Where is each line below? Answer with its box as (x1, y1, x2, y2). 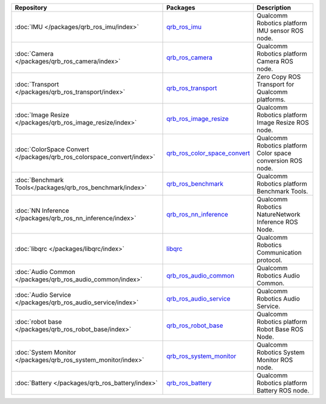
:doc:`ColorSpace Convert (14, 145, 89, 154)
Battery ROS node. (257, 386, 310, 394)
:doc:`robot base (14, 318, 62, 326)
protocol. (257, 256, 283, 264)
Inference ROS (257, 218, 298, 226)
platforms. (257, 96, 286, 103)
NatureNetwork (257, 210, 301, 218)
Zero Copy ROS (257, 73, 301, 81)
